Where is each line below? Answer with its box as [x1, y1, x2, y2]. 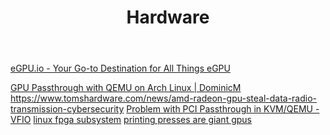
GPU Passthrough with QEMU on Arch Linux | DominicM [10, 82, 242, 94]
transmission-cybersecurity [10, 103, 125, 115]
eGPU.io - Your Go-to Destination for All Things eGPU [10, 62, 231, 75]
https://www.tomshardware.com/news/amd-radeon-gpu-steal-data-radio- [10, 92, 318, 105]
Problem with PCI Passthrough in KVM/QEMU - [126, 103, 320, 115]
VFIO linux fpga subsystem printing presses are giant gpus [10, 114, 252, 126]
